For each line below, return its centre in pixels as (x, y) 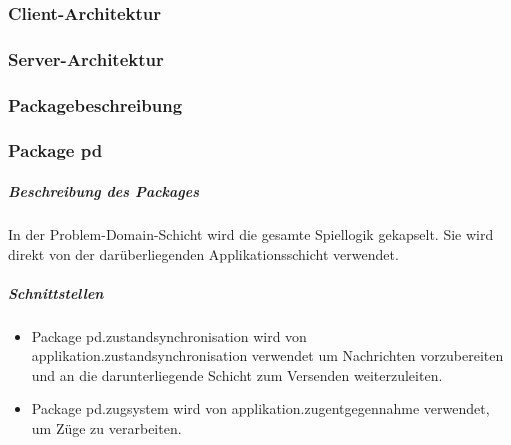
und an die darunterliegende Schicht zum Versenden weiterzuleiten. (237, 374)
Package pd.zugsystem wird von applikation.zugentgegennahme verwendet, (260, 408)
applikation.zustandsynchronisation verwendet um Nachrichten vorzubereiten (267, 355)
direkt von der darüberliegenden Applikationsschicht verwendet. (203, 253)
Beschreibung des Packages (104, 190)
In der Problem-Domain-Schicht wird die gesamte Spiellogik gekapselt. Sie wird (251, 233)
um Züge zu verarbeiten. (106, 428)
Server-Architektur (86, 58)
